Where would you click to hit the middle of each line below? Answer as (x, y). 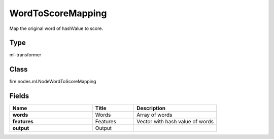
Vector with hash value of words (175, 122)
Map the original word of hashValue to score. (56, 28)
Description (151, 108)
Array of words (155, 115)
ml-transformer (25, 55)
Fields (19, 96)
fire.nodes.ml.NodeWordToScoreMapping (53, 82)
